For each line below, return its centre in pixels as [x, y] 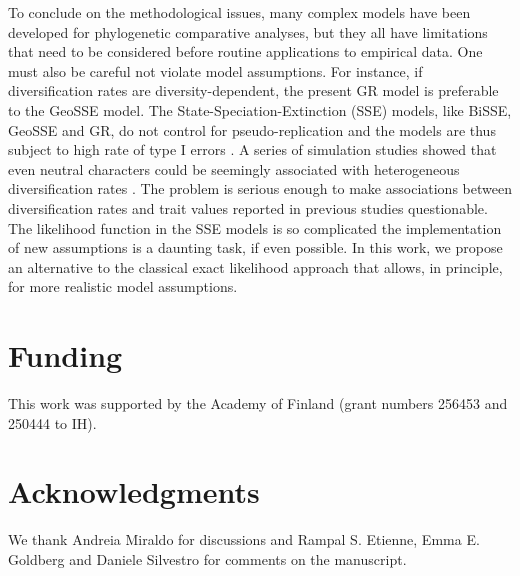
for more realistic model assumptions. [123, 286]
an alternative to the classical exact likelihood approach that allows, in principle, [255, 266]
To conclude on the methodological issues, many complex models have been [239, 12]
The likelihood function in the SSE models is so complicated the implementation [255, 227]
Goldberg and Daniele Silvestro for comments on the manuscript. [207, 558]
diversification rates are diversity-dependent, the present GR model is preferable [253, 90]
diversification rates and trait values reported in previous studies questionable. [248, 207]
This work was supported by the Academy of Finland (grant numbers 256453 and [258, 403]
